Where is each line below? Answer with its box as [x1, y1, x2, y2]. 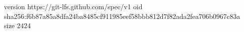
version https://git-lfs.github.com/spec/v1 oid [4, 1, 143, 11]
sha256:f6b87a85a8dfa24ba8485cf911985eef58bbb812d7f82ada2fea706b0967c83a [4, 11, 241, 21]
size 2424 [4, 20, 31, 31]
